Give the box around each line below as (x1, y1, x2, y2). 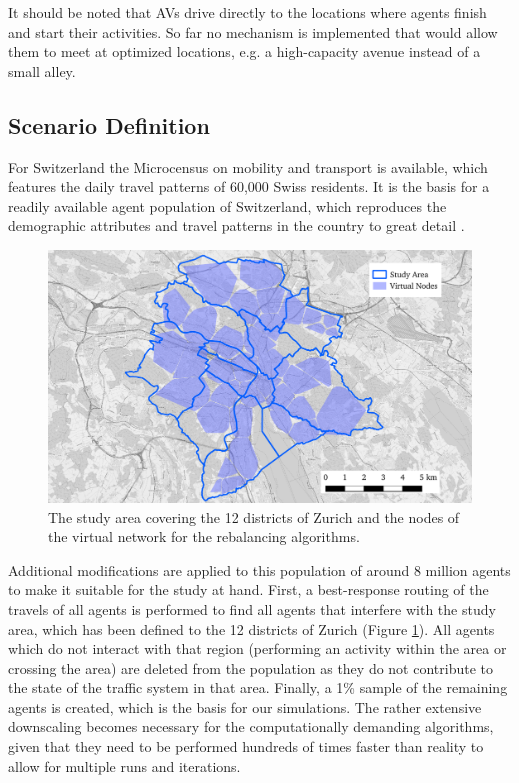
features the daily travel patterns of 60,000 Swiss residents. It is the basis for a (8, 176, 490, 197)
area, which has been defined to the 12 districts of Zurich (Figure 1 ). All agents (8, 618, 495, 639)
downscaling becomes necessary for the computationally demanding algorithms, (8, 716, 494, 737)
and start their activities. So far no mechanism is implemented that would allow (8, 21, 498, 42)
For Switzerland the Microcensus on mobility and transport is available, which (8, 156, 488, 177)
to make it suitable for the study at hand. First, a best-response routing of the (8, 579, 489, 600)
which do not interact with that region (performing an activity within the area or (8, 638, 507, 659)
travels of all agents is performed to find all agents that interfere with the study (8, 598, 496, 619)
